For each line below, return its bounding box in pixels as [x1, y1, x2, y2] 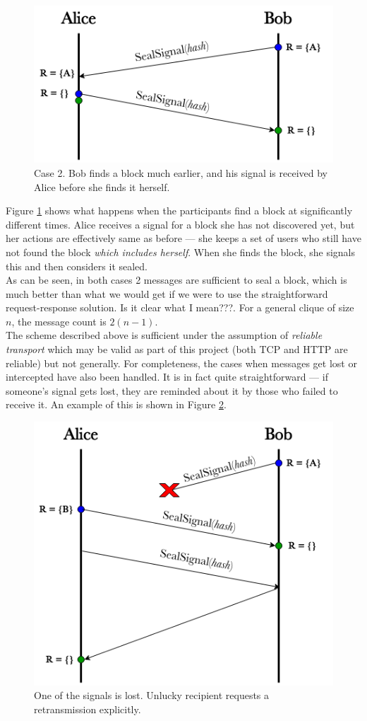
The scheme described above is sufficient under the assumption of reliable [6, 328, 323, 342]
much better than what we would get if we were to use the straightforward [6, 286, 328, 301]
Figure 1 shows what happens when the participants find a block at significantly [6, 203, 353, 218]
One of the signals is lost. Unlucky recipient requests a [34, 688, 270, 703]
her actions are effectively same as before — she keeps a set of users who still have [6, 231, 361, 246]
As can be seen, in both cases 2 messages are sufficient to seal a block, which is [6, 272, 347, 287]
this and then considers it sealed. [6, 258, 148, 273]
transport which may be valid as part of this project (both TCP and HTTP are [6, 342, 348, 357]
